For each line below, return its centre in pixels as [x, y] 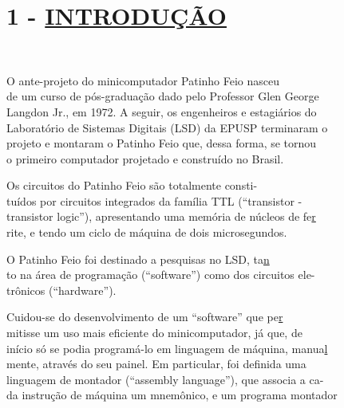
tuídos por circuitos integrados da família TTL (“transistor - [154, 200]
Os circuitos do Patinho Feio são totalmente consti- [132, 185]
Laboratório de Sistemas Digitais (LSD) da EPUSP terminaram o [167, 127]
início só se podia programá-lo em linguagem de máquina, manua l [167, 348]
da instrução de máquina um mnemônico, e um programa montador [172, 395]
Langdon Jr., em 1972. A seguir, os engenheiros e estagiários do [162, 111]
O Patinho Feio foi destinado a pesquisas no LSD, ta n [138, 259]
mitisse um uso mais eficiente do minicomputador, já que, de [154, 333]
